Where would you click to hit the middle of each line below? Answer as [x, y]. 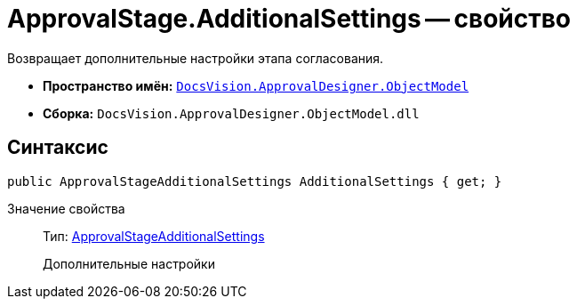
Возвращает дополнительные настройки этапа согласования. [196, 58]
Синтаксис [58, 148]
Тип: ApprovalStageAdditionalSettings [154, 236]
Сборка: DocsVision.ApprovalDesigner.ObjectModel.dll [231, 113]
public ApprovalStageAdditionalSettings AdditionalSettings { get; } [255, 181]
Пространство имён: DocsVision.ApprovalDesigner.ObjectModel [256, 85]
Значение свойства [66, 208]
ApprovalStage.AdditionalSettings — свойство [289, 19]
